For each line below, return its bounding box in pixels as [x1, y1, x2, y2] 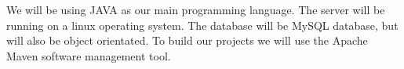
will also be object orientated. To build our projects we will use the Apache [6, 32, 368, 49]
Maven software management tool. [6, 47, 171, 64]
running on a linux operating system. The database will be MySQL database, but [6, 16, 399, 33]
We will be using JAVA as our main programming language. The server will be [6, 2, 385, 17]
